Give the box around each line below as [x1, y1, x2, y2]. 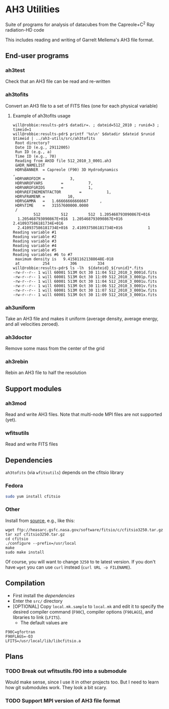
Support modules [5, 384, 62, 393]
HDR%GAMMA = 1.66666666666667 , [15, 198, 103, 204]
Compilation [5, 579, 45, 588]
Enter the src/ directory [12, 598, 63, 604]
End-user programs [5, 51, 69, 60]
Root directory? [15, 140, 50, 145]
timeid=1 [12, 127, 32, 132]
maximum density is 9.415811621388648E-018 [15, 256, 114, 261]
